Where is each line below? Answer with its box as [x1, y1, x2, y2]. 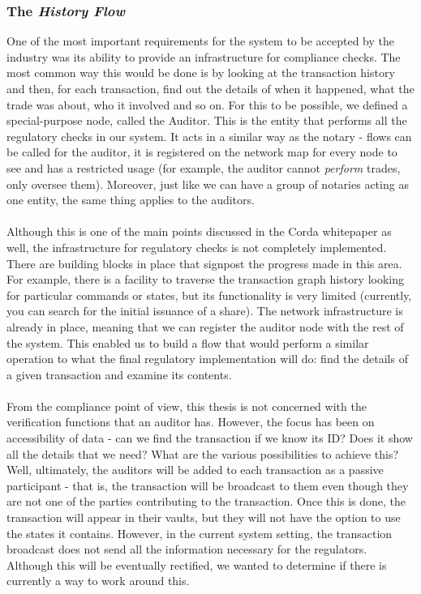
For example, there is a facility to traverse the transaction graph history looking [6, 271, 405, 288]
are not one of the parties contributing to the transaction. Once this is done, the [6, 493, 406, 510]
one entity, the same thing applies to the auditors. [6, 191, 255, 208]
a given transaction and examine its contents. [6, 365, 232, 382]
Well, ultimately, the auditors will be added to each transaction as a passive [6, 461, 384, 478]
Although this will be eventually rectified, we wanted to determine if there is [6, 556, 387, 573]
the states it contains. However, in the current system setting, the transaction [6, 524, 393, 541]
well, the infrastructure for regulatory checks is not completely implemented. [6, 238, 387, 255]
